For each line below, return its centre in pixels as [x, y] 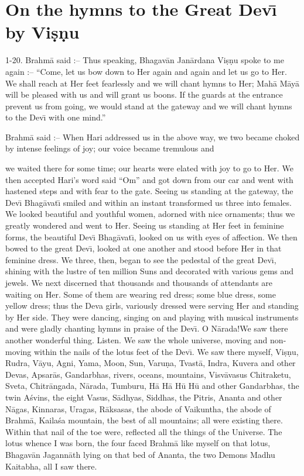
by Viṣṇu [42, 32]
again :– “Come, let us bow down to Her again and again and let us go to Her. [146, 71]
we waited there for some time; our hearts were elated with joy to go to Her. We [149, 168]
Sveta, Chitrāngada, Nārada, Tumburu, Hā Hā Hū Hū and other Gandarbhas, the [152, 386]
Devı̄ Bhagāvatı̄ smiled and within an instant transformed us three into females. [148, 202]
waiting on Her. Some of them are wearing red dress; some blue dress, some [141, 294]
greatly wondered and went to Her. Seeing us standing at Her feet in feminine [145, 225]
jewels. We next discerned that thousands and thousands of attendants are [139, 282]
